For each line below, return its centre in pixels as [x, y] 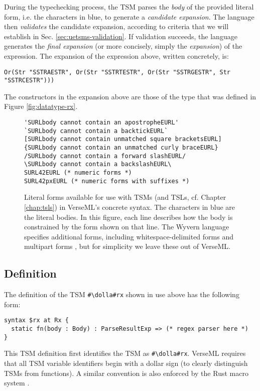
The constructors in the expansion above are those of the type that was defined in [130, 96]
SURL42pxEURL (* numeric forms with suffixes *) [107, 181]
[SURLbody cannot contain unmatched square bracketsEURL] [123, 139]
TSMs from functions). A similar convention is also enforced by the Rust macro [126, 373]
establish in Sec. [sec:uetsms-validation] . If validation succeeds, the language [121, 36]
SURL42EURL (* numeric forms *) [78, 173]
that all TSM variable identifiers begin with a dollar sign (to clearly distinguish [126, 363]
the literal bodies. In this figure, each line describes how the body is [128, 217]
